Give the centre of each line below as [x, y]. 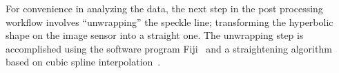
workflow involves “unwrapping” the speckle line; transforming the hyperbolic [169, 21]
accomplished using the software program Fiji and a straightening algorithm [169, 48]
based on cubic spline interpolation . [83, 62]
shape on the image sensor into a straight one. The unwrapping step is [155, 35]
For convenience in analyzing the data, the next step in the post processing [164, 8]
